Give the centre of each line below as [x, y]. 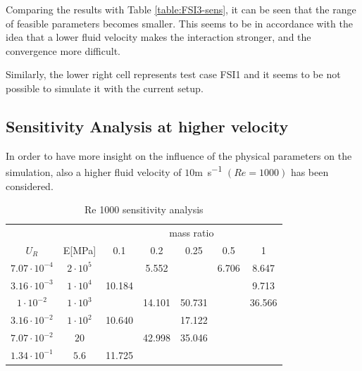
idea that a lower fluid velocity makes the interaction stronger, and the [158, 37]
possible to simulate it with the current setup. [105, 88]
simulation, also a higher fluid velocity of [94, 172]
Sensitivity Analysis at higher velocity [147, 126]
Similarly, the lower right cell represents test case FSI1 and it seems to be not [173, 74]
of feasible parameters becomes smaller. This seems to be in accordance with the [179, 23]
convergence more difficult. [63, 50]
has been [310, 172]
